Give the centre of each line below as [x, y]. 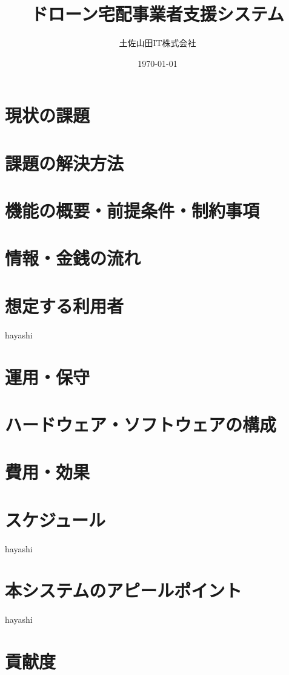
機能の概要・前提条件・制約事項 [132, 211]
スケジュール [55, 519]
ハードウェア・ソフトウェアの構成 [141, 424]
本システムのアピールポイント [124, 590]
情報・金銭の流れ [73, 258]
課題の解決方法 [65, 163]
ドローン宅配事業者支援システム [158, 14]
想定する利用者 [65, 305]
